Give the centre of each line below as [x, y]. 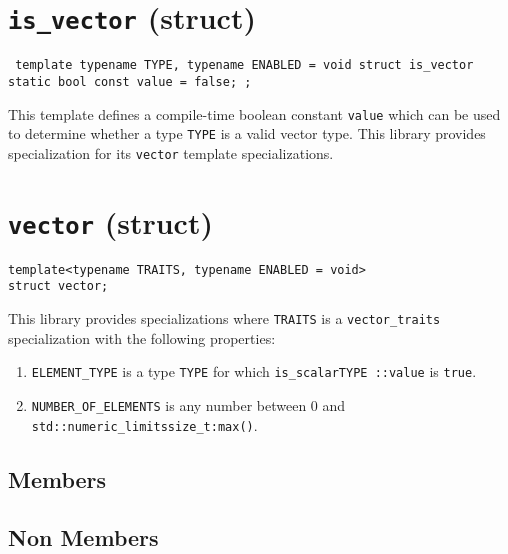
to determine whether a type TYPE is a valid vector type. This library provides [247, 133]
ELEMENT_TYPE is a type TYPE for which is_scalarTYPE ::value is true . [254, 371]
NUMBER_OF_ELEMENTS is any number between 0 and [188, 405]
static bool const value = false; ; [130, 81]
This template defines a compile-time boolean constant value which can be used [254, 113]
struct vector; [58, 286]
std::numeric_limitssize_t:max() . [144, 424]
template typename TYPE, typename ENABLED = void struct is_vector [244, 65]
